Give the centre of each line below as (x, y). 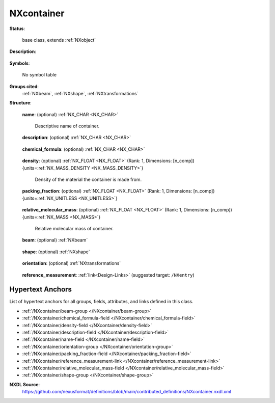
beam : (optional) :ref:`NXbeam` (55, 240)
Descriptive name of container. (67, 126)
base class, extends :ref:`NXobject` (59, 40)
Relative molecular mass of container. (74, 228)
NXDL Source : (25, 384)
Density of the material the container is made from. (88, 180)
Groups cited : (24, 86)
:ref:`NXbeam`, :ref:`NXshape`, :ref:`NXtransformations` (80, 93)
